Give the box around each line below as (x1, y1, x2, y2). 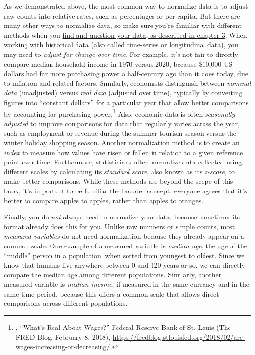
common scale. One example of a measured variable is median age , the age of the (4, 240, 247, 250)
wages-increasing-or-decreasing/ (15, 341, 110, 352)
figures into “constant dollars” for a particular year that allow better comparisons (4, 97, 249, 107)
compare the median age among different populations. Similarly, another (4, 269, 222, 279)
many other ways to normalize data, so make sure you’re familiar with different (4, 20, 242, 30)
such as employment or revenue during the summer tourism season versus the (4, 128, 237, 138)
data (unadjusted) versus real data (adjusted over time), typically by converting (4, 87, 243, 98)
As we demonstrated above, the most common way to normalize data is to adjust (4, 1, 248, 11)
